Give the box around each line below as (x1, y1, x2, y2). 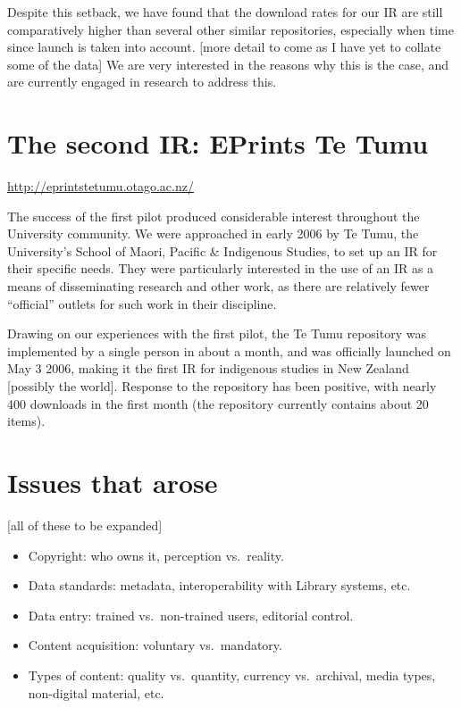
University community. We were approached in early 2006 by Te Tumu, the (7, 224, 419, 243)
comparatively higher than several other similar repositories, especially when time (7, 20, 454, 38)
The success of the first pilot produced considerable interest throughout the (7, 206, 420, 225)
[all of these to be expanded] (7, 515, 163, 534)
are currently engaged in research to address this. (7, 72, 277, 91)
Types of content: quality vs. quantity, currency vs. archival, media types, (28, 665, 436, 684)
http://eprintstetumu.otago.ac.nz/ (7, 177, 194, 196)
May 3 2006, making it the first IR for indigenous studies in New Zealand (7, 359, 409, 378)
